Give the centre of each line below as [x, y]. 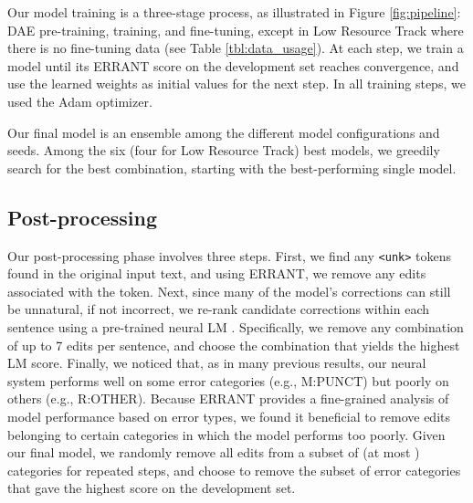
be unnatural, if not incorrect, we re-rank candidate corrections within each [218, 309]
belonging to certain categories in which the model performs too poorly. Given [226, 434]
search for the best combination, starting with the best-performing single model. [232, 168]
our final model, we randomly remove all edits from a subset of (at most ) [214, 452]
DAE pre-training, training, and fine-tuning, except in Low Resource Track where [236, 30]
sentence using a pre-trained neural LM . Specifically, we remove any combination [236, 326]
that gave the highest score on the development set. [152, 488]
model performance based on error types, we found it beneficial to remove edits [229, 416]
